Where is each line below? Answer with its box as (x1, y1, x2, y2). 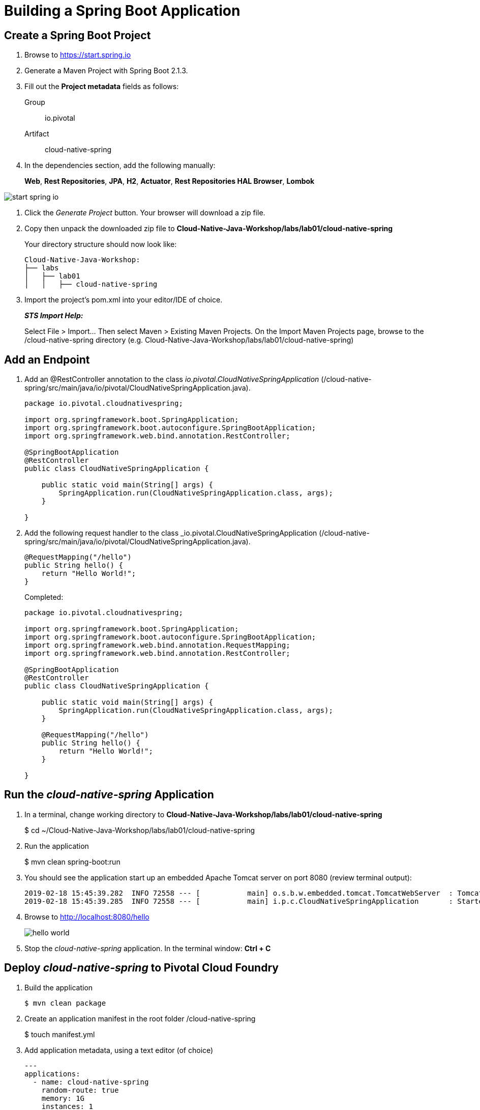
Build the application (24, 983, 93, 992)
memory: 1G (41, 1094, 85, 1102)
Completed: (24, 593, 64, 602)
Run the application (24, 841, 89, 850)
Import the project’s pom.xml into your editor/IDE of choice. (24, 295, 223, 304)
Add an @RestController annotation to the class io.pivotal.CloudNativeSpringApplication (24, 375, 319, 384)
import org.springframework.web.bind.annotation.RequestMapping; (24, 641, 290, 650)
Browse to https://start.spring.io (24, 50, 131, 60)
